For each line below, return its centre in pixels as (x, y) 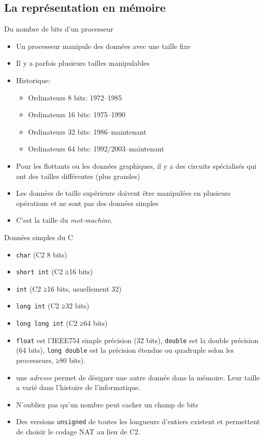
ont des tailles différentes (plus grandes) (78, 176)
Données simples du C (39, 237)
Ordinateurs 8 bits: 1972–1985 (75, 97)
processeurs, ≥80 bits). (51, 360)
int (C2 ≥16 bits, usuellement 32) (69, 288)
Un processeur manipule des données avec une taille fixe (103, 46)
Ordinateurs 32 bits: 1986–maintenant (87, 131)
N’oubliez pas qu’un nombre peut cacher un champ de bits (107, 404)
